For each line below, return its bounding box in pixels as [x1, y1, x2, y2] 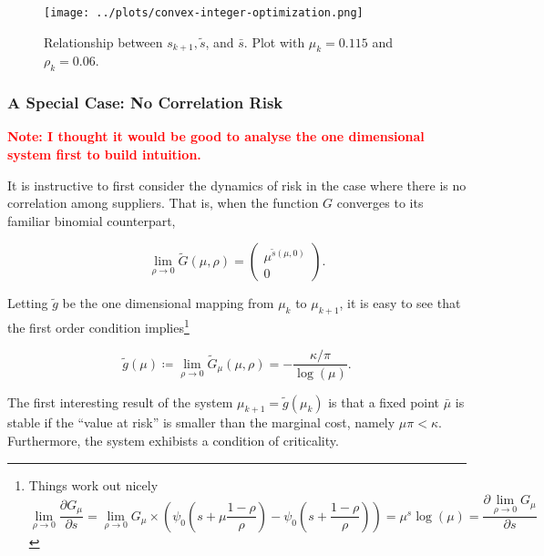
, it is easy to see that [339, 293, 461, 313]
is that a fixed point [328, 392, 440, 411]
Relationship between [44, 32, 163, 51]
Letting [7, 293, 48, 313]
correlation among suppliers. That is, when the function [7, 193, 319, 212]
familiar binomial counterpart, [7, 211, 176, 230]
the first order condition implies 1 [7, 315, 190, 336]
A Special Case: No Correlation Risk [7, 91, 283, 114]
